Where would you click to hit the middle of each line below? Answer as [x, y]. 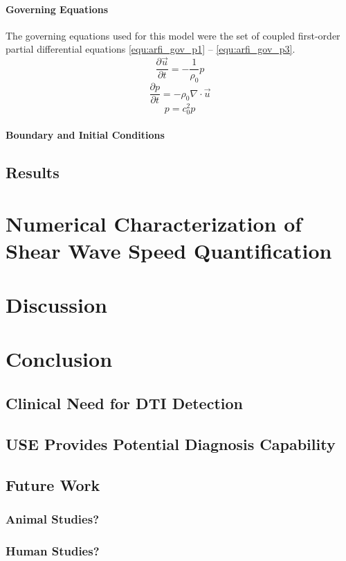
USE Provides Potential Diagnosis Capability [171, 443]
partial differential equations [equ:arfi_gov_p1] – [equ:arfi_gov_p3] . [151, 49]
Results [33, 172]
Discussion [56, 305]
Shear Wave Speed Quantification [169, 250]
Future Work [53, 484]
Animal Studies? [53, 518]
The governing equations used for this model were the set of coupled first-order [173, 35]
